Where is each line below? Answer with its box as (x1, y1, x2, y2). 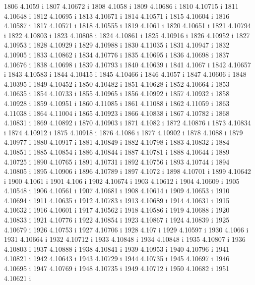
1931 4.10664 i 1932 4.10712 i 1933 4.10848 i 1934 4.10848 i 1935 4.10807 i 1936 (4, 234, 246, 244)
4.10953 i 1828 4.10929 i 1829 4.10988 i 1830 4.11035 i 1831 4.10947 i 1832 (4, 40, 230, 50)
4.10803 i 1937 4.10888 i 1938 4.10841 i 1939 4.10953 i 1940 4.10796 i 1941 (4, 243, 230, 254)
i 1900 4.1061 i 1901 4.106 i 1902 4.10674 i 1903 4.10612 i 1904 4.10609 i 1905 (4, 175, 240, 186)
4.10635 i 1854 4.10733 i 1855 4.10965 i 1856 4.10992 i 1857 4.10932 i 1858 (4, 88, 230, 99)
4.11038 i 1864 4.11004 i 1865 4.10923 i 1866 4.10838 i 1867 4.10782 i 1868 (4, 108, 230, 118)
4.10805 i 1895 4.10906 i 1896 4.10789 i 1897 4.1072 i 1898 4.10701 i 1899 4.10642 (4, 166, 251, 176)
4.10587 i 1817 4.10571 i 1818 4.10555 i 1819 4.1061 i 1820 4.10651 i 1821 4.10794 (4, 20, 251, 31)
